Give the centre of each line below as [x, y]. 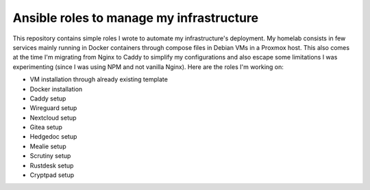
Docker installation [56, 89]
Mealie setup [48, 146]
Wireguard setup [53, 108]
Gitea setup [46, 127]
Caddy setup [48, 98]
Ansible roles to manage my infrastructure [136, 18]
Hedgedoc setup [53, 137]
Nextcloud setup [53, 118]
